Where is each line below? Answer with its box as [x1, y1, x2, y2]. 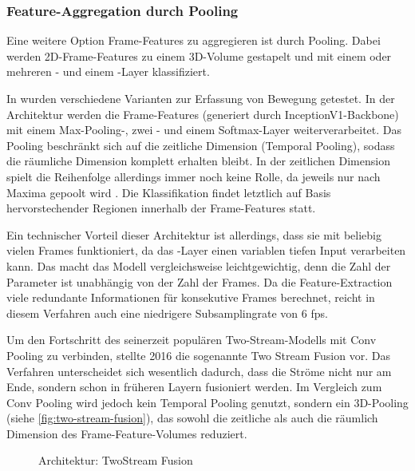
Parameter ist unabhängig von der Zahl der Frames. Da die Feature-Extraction [6, 273, 393, 290]
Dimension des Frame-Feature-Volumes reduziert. [6, 425, 247, 441]
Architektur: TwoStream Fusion [38, 452, 193, 469]
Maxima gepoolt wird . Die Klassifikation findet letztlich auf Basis [6, 184, 331, 200]
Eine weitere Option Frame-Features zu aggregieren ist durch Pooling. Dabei [6, 32, 381, 49]
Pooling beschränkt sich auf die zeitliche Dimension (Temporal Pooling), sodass [6, 137, 395, 153]
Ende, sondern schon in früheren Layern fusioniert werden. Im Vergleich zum [6, 378, 382, 395]
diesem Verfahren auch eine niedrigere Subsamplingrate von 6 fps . [6, 304, 328, 321]
